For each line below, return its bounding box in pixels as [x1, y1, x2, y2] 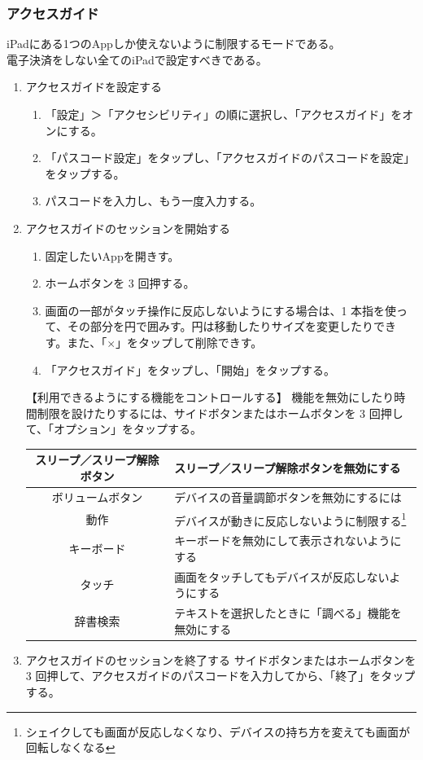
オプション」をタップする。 [54, 420, 203, 437]
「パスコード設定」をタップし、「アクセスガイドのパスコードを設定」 [45, 149, 415, 166]
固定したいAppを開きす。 [45, 247, 180, 264]
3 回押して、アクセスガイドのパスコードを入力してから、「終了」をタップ [25, 667, 416, 684]
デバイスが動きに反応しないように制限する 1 [174, 509, 407, 529]
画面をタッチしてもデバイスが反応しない [174, 568, 390, 585]
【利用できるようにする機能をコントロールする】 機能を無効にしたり [25, 389, 395, 406]
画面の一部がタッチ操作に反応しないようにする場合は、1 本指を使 [45, 301, 397, 318]
